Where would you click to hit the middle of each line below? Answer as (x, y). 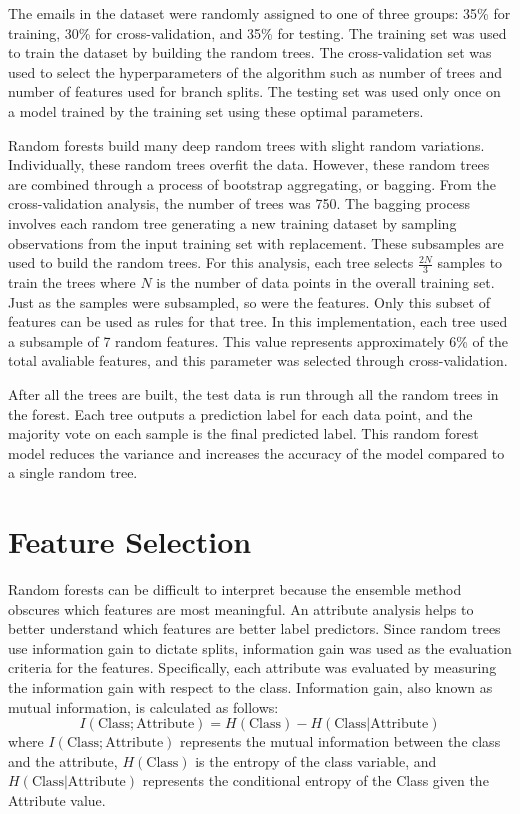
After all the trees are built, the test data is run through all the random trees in (253, 393)
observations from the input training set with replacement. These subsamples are (256, 242)
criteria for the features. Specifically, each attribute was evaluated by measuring (252, 667)
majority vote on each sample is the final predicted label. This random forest (243, 433)
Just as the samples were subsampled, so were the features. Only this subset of (249, 301)
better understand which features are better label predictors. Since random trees (254, 628)
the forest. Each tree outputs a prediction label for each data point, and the (240, 413)
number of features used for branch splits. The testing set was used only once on (254, 91)
